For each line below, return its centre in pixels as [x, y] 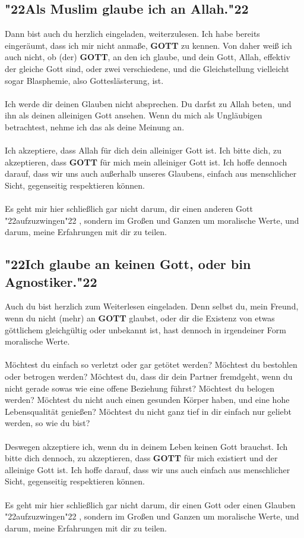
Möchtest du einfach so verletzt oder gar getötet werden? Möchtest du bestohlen [151, 365]
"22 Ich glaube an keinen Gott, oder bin [128, 264]
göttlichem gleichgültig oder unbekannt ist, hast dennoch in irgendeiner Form [145, 329]
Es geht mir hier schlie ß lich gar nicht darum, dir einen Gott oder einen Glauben [150, 504]
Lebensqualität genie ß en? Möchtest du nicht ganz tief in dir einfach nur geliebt [148, 411]
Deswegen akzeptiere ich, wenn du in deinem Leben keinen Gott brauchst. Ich [146, 446]
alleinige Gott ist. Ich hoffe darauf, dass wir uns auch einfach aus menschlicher [148, 469]
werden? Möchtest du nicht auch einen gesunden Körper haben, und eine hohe [147, 400]
